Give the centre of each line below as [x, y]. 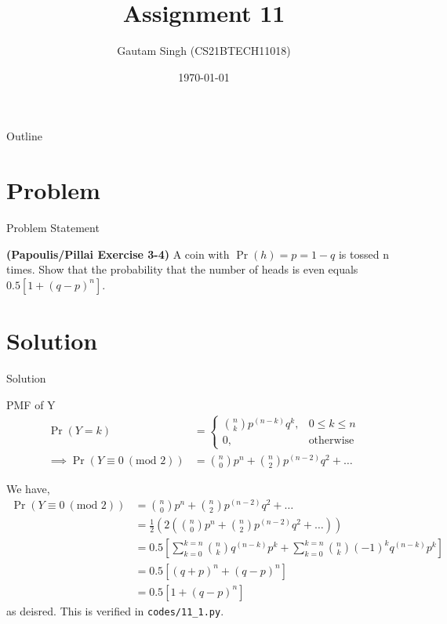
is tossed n [363, 254]
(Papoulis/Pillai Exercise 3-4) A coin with [118, 254]
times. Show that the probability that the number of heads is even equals [182, 269]
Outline [24, 136]
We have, [28, 488]
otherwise [331, 441]
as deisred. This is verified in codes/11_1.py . [115, 610]
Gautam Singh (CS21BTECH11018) [204, 51]
